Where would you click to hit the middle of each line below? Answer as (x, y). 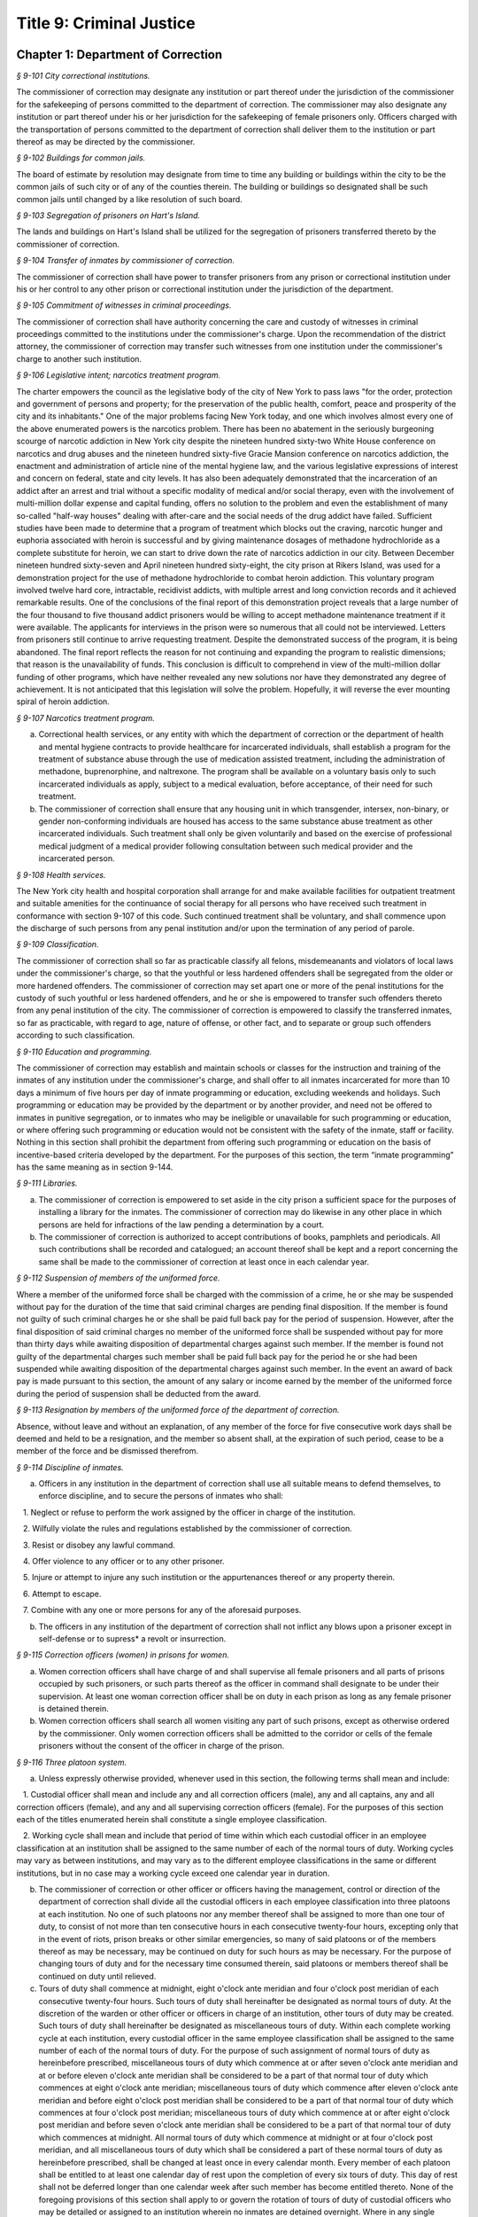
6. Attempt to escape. (62, 1594)
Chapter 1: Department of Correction (119, 55)
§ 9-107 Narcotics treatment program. (85, 717)
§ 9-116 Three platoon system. (72, 1762)
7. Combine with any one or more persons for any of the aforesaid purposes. (162, 1610)
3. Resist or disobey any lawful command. (99, 1545)
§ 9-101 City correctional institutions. (83, 76)
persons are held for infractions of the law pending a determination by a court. (181, 1225)
